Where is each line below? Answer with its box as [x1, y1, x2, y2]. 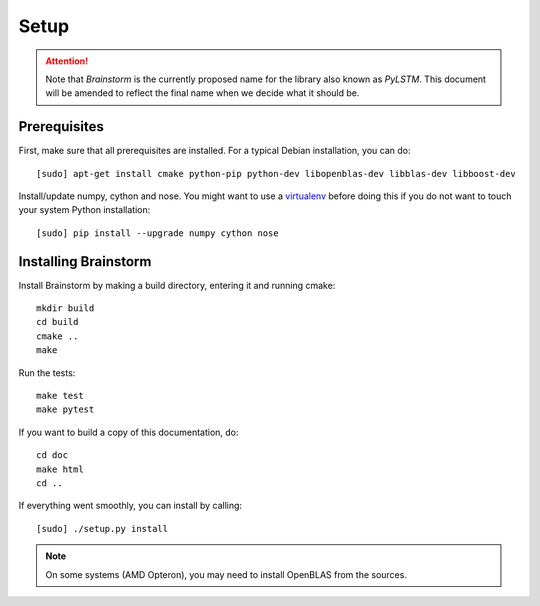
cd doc [36, 450, 69, 461]
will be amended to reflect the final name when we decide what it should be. [45, 87, 360, 99]
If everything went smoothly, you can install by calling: [18, 500, 243, 512]
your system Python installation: [18, 204, 151, 216]
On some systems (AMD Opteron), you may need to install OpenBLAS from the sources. [45, 568, 407, 580]
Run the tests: [18, 366, 76, 379]
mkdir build [36, 303, 95, 314]
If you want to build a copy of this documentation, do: [18, 426, 239, 438]
